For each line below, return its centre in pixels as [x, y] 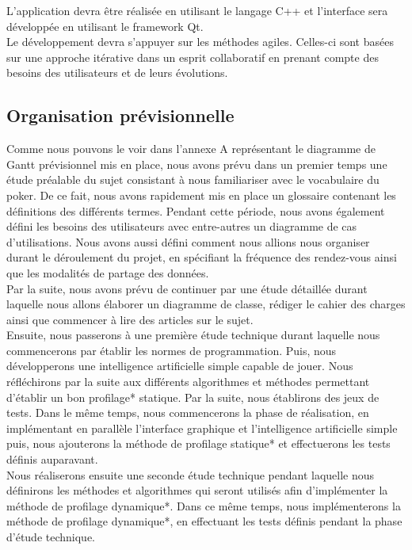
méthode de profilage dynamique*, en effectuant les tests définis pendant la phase [204, 521]
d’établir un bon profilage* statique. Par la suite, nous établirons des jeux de [193, 397]
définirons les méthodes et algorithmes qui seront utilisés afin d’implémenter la [197, 490]
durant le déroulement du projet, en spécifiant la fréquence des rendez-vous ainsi [202, 257]
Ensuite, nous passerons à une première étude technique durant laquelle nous [193, 335]
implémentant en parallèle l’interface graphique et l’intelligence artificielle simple [202, 428]
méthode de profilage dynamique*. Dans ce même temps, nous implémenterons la [204, 505]
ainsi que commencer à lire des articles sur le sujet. [130, 319]
